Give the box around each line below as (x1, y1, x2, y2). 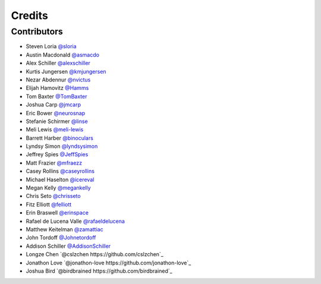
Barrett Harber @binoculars (26, 134, 93, 141)
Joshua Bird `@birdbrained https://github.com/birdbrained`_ (26, 267, 172, 274)
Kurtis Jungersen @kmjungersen (26, 68, 106, 75)
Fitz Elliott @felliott (26, 201, 72, 208)
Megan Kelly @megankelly (26, 184, 92, 191)
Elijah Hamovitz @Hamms (26, 84, 89, 91)
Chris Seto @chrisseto (26, 193, 81, 200)
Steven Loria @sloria (26, 43, 77, 50)
